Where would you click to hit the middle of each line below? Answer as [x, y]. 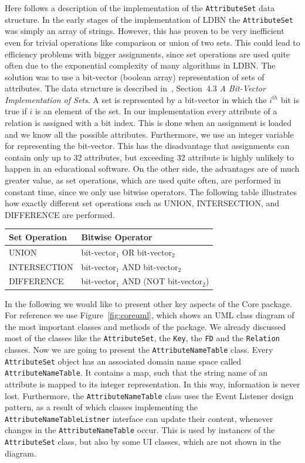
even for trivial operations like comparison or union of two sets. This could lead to [152, 42]
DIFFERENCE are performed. [60, 214]
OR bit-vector [147, 252]
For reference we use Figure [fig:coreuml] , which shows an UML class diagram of [150, 315]
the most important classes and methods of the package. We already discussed [145, 326]
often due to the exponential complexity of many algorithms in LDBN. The [140, 65]
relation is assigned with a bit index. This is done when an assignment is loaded [148, 123]
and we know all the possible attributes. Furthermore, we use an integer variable [149, 134]
